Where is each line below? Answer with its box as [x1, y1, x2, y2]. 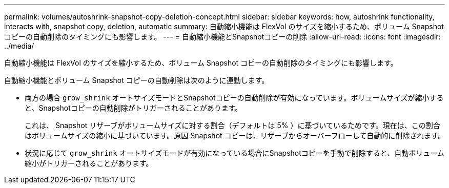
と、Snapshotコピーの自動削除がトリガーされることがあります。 [25, 103, 242, 112]
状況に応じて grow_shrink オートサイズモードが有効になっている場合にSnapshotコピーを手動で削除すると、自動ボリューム [25, 149, 444, 157]
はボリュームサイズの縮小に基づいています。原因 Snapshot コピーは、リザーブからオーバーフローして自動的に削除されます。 [25, 131, 445, 140]
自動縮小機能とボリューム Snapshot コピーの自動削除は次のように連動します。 [4, 76, 269, 85]
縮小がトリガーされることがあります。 [25, 159, 153, 168]
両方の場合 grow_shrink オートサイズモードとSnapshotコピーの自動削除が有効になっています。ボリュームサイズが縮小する [25, 93, 444, 102]
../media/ [4, 41, 34, 50]
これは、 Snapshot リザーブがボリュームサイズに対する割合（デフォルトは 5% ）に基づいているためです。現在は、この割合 [25, 121, 440, 130]
